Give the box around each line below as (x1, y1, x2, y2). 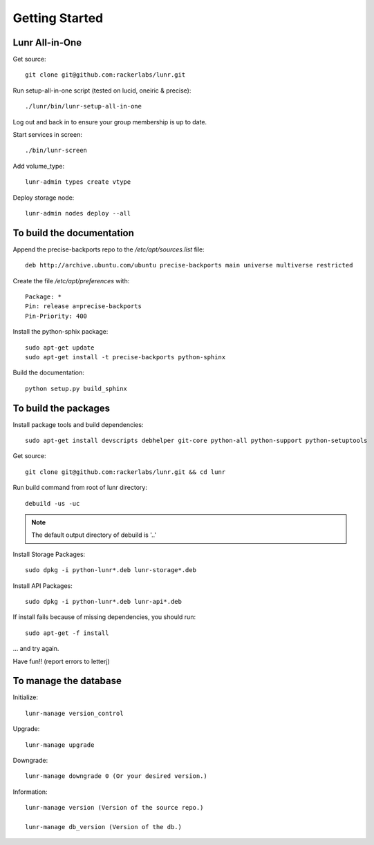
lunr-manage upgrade (25, 741, 95, 749)
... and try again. (12, 645, 59, 653)
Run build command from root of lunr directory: (12, 484, 148, 492)
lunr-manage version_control (25, 709, 124, 717)
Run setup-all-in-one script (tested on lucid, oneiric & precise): (12, 86, 191, 95)
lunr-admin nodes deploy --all (25, 209, 131, 217)
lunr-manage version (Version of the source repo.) (25, 804, 204, 812)
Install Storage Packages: (12, 550, 86, 558)
